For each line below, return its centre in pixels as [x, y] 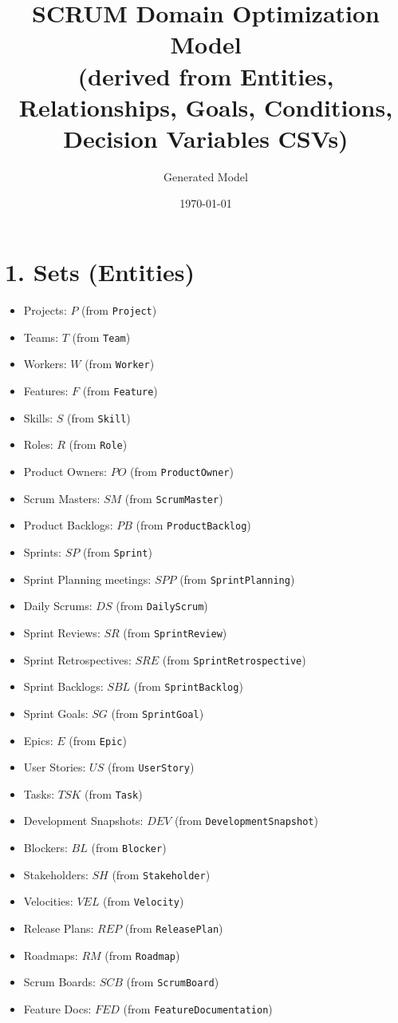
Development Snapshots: [83, 821]
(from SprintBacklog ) [188, 686]
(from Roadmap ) [142, 955]
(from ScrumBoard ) [173, 982]
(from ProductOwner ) [182, 471]
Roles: [38, 444]
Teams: [41, 337]
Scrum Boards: [59, 982]
